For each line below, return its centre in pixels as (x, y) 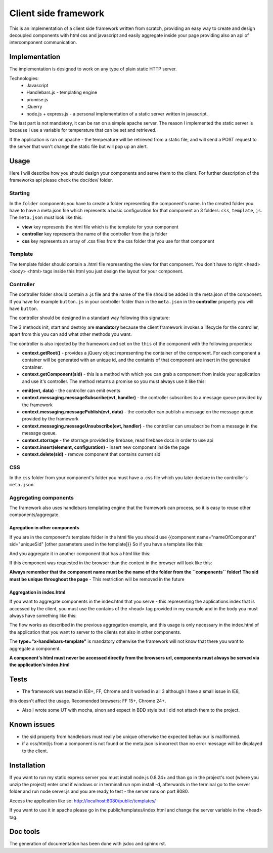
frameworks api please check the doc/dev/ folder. (61, 180)
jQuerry (34, 107)
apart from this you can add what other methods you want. (71, 334)
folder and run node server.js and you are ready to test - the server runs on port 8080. (99, 791)
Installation (27, 765)
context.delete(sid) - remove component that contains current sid (91, 454)
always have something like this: (43, 615)
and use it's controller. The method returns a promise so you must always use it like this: (114, 381)
